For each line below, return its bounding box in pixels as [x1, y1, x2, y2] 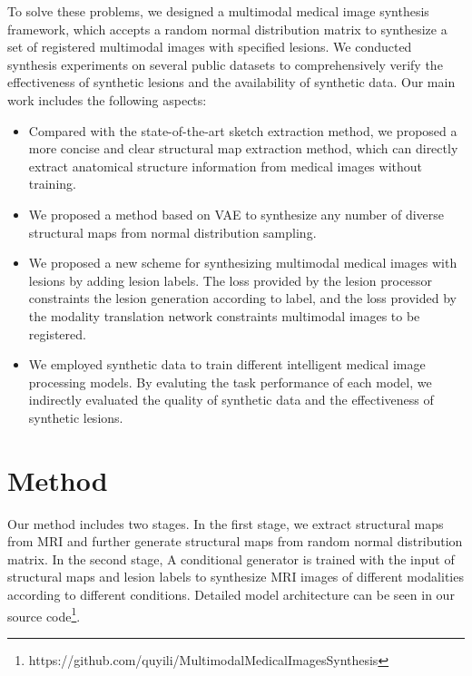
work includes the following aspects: [7, 90, 207, 109]
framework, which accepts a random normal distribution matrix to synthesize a [7, 19, 447, 38]
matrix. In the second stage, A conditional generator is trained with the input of [7, 549, 455, 568]
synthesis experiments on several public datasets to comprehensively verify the [7, 54, 443, 73]
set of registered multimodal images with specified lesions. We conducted [7, 37, 412, 56]
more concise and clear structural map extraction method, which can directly [28, 139, 458, 158]
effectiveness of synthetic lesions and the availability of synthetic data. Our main [7, 73, 456, 92]
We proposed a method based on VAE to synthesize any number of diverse [28, 204, 445, 223]
